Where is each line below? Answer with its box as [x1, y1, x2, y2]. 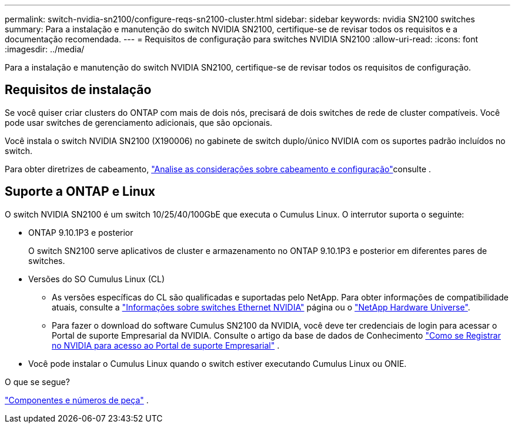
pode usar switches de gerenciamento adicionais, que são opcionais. [5, 117, 273, 128]
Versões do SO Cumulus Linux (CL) [28, 273, 165, 284]
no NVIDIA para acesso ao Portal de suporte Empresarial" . [52, 340, 280, 350]
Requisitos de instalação [5, 82, 152, 98]
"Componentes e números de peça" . [5, 394, 149, 405]
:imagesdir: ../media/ [5, 44, 85, 54]
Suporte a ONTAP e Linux [5, 184, 156, 199]
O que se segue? [5, 376, 70, 387]
